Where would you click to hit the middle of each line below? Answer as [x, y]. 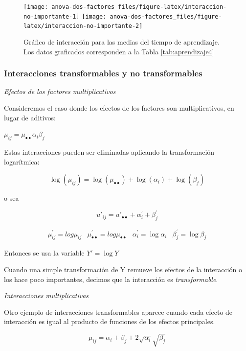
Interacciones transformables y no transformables [103, 73]
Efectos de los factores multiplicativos [60, 91]
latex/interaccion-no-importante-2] [83, 26]
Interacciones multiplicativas [46, 295]
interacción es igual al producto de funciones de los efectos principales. [110, 321]
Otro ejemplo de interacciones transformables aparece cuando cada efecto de [118, 312]
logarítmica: [22, 161]
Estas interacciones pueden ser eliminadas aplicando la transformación [109, 152]
